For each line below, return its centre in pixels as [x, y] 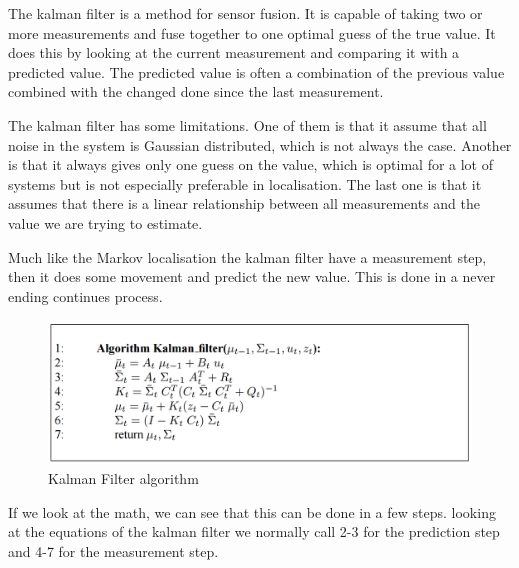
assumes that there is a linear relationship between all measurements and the [244, 203]
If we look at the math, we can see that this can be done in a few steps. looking [252, 511]
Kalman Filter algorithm [123, 478]
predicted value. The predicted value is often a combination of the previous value [256, 71]
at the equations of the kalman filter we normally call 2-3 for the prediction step [254, 531]
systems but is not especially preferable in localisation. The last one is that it [245, 183]
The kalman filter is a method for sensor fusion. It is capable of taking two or [245, 13]
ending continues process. [85, 295]
